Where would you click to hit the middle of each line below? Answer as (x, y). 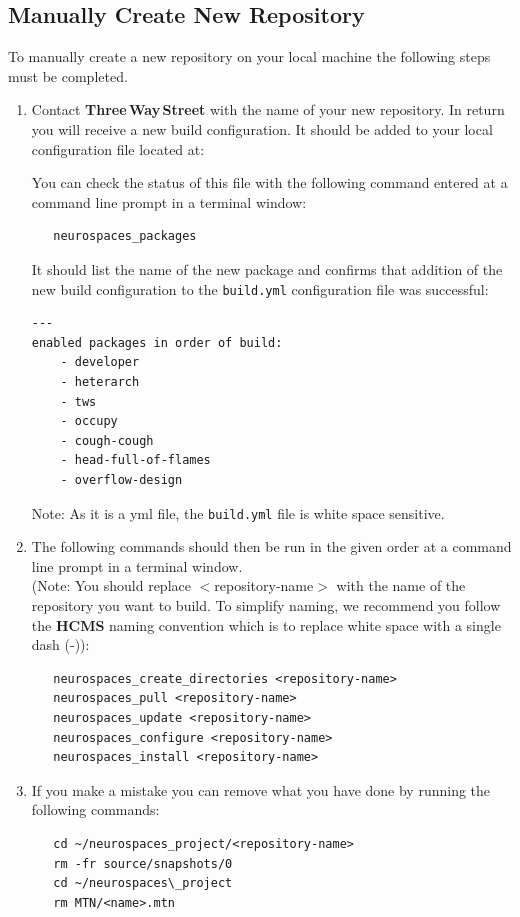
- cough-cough (107, 440)
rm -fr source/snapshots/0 (143, 863)
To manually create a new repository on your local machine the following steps (249, 56)
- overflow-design (121, 479)
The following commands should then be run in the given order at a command (271, 546)
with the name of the (401, 585)
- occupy (89, 421)
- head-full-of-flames (135, 460)
